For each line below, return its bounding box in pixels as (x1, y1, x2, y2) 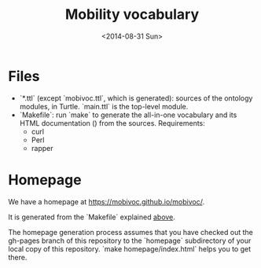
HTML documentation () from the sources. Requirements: (19, 118, 206, 127)
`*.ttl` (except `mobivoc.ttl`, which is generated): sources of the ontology (19, 93, 253, 103)
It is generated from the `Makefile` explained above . (8, 212, 175, 222)
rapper (31, 143, 53, 152)
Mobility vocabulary (64, 6, 200, 24)
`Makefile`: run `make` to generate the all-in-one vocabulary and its (19, 110, 237, 119)
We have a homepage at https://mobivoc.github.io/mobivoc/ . (8, 196, 205, 206)
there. (8, 252, 28, 262)
